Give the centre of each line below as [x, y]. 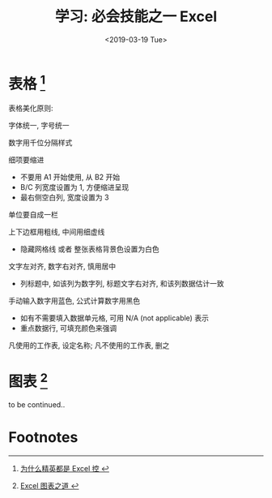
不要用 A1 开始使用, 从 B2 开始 [70, 177]
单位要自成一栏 [33, 215]
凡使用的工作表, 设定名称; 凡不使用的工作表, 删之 [89, 346]
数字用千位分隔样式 [40, 143]
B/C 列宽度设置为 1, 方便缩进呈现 [74, 187]
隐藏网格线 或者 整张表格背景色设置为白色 [89, 249]
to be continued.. [37, 405]
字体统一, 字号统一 [39, 126]
